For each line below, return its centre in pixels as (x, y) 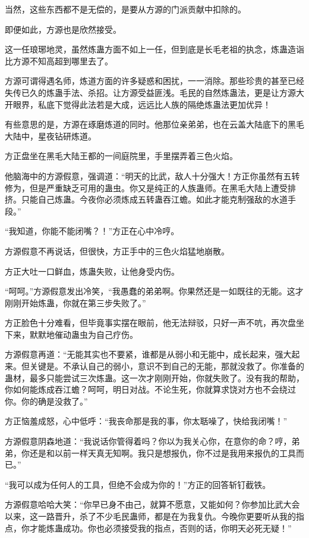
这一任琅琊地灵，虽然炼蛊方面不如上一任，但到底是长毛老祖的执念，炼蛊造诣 (154, 49)
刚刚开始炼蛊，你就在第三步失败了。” (75, 302)
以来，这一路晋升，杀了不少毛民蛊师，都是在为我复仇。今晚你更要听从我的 (150, 516)
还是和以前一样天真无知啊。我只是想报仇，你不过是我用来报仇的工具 (163, 453)
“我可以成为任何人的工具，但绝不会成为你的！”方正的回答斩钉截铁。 (138, 484)
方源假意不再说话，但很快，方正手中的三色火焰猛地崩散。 (117, 251)
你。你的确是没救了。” (46, 401)
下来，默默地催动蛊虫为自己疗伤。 (71, 334)
